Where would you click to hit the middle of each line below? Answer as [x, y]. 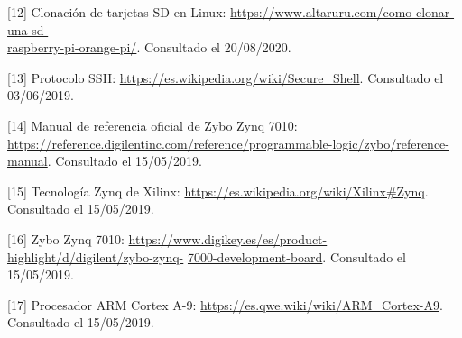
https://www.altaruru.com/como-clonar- [342, 12]
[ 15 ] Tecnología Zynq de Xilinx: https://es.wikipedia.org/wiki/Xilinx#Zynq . [218, 191]
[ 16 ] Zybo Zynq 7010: [66, 238]
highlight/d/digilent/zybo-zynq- [96, 256]
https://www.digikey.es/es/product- [228, 238]
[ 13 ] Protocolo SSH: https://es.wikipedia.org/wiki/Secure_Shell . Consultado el [226, 77]
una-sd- [28, 29]
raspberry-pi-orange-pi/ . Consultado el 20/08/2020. [149, 47]
